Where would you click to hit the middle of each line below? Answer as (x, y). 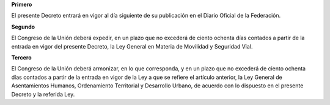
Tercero (21, 57)
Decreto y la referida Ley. (43, 94)
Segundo (23, 27)
